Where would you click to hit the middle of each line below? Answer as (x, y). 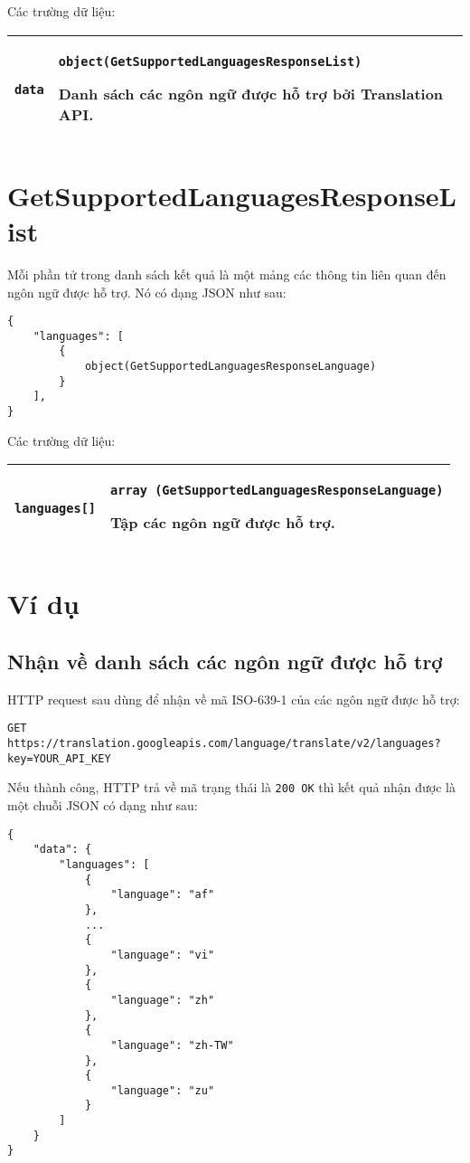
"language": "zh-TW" (172, 1045)
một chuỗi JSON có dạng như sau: (103, 805)
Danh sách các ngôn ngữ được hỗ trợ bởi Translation (251, 93)
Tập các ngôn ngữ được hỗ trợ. (223, 523)
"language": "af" (163, 895)
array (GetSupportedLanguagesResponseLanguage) (277, 491)
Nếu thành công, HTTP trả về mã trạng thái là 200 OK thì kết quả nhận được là (231, 787)
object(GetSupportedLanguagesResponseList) (210, 61)
